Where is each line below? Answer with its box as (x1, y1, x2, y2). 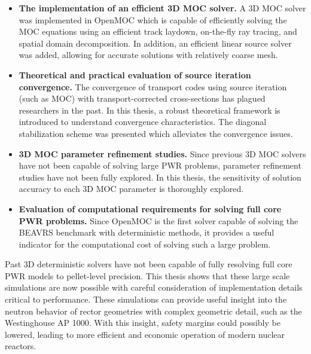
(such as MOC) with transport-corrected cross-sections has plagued (19, 92, 266, 105)
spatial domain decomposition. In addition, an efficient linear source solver (19, 36, 292, 49)
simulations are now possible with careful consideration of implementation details (5, 281, 303, 294)
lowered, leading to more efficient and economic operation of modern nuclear (5, 328, 285, 340)
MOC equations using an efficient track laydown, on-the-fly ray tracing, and (19, 25, 297, 38)
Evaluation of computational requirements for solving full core (19, 202, 282, 215)
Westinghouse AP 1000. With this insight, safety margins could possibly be (5, 316, 280, 329)
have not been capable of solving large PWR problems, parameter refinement (19, 159, 301, 172)
